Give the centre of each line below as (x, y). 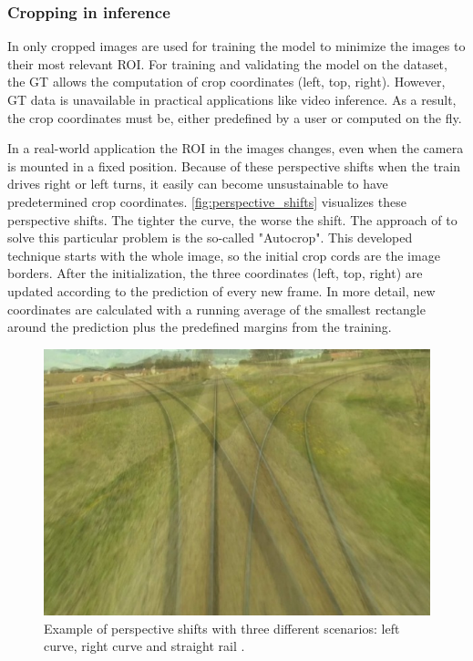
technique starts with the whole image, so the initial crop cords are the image (224, 255)
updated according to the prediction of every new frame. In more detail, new (221, 290)
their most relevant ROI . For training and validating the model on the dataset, (227, 63)
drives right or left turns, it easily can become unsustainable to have (198, 184)
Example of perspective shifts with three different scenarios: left (222, 628)
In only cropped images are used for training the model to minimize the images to (236, 46)
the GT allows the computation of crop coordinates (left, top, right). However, (226, 82)
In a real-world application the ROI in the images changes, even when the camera (236, 148)
